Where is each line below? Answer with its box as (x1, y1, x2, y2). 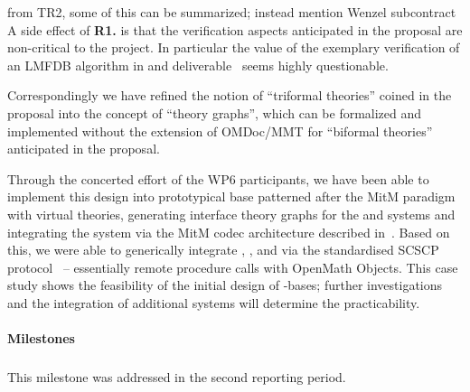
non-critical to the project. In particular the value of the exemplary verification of (7, 38, 460, 57)
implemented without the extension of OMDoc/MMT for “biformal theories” (7, 121, 433, 140)
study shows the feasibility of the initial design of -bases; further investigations (7, 275, 443, 294)
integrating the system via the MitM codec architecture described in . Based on (7, 222, 450, 241)
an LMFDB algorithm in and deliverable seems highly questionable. (7, 55, 389, 74)
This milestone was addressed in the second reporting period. (7, 368, 346, 387)
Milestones (7, 329, 75, 348)
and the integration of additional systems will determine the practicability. (7, 293, 420, 312)
